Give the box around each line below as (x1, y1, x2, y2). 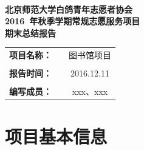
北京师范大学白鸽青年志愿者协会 (5, 2, 132, 15)
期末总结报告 (5, 26, 56, 39)
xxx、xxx (72, 85, 108, 98)
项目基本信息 (5, 123, 108, 148)
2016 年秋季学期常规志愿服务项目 (5, 15, 140, 27)
